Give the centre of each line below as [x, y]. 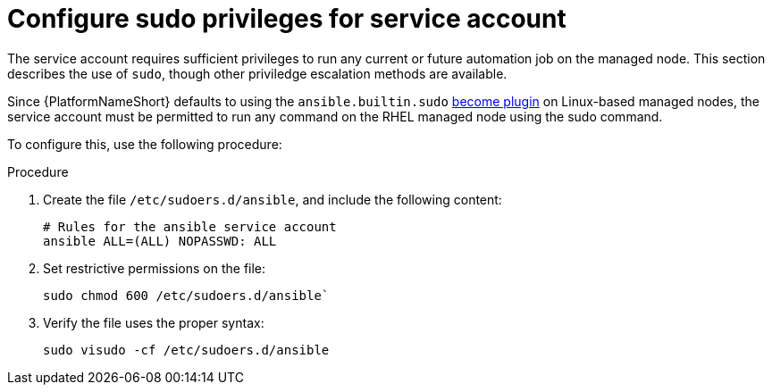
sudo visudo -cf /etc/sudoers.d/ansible [186, 350]
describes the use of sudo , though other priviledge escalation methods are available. [257, 73]
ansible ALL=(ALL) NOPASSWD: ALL [160, 241]
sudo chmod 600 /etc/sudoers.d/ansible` [186, 295]
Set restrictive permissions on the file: [155, 268]
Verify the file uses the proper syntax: [154, 322]
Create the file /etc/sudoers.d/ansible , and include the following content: [273, 199]
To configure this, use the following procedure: [145, 144]
